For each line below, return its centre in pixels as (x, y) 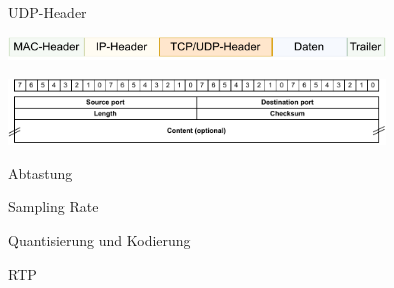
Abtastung (40, 172)
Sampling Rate (53, 206)
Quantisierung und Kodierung (99, 239)
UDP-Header (47, 12)
